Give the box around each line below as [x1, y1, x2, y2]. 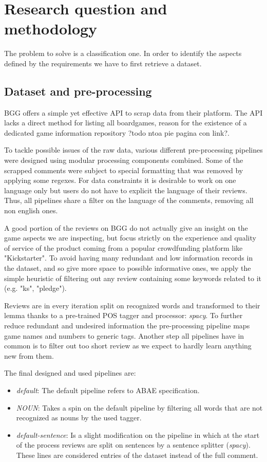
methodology [4, 18, 98, 39]
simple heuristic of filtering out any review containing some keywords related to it [4, 272, 261, 283]
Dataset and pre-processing [4, 83, 152, 99]
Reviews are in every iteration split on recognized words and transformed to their [4, 300, 260, 310]
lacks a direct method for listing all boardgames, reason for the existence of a [4, 117, 247, 128]
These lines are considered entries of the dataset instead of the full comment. [16, 449, 258, 460]
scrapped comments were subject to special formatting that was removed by [4, 164, 243, 175]
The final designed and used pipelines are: [4, 367, 136, 378]
